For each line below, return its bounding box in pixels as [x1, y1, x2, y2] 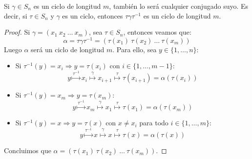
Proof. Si [4, 27, 30, 37]
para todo [139, 118, 168, 128]
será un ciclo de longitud [31, 44, 105, 54]
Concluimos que [4, 145, 51, 156]
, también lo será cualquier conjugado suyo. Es [109, 1, 249, 11]
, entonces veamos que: [123, 27, 191, 37]
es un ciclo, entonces [62, 10, 123, 20]
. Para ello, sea [112, 44, 157, 54]
